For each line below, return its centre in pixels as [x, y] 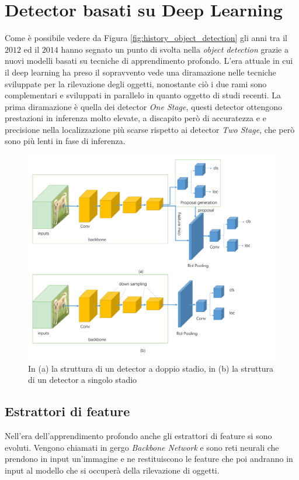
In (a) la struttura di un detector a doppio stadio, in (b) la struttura [151, 368]
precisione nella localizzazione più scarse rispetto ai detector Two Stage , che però [150, 129]
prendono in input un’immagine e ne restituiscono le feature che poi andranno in [149, 459]
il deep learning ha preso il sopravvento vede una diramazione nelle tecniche [140, 72]
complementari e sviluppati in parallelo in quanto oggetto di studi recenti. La [143, 95]
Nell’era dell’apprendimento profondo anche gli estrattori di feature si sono [138, 435]
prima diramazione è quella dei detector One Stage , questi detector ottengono [144, 106]
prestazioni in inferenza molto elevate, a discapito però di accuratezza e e [135, 118]
